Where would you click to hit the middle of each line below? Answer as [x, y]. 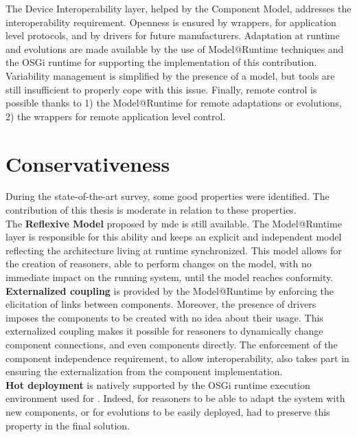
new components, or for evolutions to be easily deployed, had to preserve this [168, 411]
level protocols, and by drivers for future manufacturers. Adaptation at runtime [173, 35]
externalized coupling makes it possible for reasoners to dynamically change [164, 331]
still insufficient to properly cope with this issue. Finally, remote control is [161, 89]
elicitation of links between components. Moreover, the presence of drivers [161, 304]
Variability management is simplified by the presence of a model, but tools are [170, 75]
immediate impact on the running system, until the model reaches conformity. [170, 277]
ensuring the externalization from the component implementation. [144, 371]
